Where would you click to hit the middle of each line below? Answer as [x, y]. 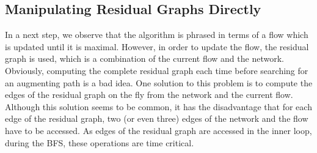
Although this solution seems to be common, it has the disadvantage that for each [158, 106]
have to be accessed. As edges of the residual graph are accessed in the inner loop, [158, 130]
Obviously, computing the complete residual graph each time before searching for [157, 70]
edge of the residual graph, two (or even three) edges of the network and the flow [157, 118]
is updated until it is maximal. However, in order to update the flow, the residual [157, 46]
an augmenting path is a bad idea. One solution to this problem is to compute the [159, 82]
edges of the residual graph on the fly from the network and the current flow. [149, 95]
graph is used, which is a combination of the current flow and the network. [144, 58]
